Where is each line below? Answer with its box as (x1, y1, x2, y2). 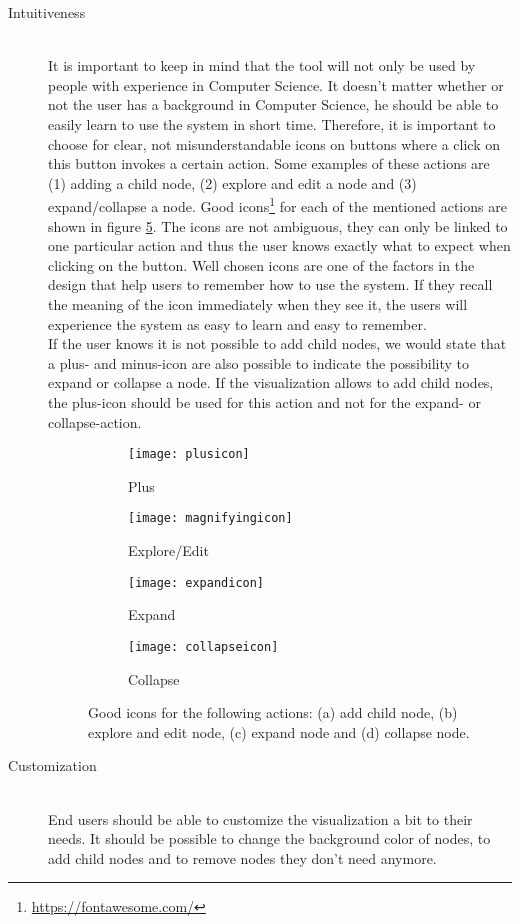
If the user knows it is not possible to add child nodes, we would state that (48, 333, 507, 354)
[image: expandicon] (128, 575, 265, 590)
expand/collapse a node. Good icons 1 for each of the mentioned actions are (48, 193, 507, 216)
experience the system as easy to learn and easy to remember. (48, 313, 427, 334)
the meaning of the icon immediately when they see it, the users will (48, 293, 468, 314)
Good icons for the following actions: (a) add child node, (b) (88, 702, 458, 723)
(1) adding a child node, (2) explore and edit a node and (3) (48, 172, 417, 193)
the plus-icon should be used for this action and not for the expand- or (48, 391, 481, 412)
